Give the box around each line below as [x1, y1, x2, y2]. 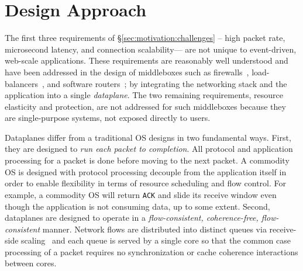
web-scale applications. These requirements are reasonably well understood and [5, 54, 288, 67]
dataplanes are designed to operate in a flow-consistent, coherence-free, [5, 211, 259, 224]
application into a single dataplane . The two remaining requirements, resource [5, 89, 284, 101]
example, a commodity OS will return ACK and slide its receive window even [5, 188, 277, 200]
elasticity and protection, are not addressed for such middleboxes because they [5, 100, 286, 112]
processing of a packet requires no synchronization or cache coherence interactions [5, 245, 298, 258]
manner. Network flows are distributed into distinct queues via [42, 223, 267, 235]
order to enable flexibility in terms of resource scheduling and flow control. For [5, 177, 286, 189]
